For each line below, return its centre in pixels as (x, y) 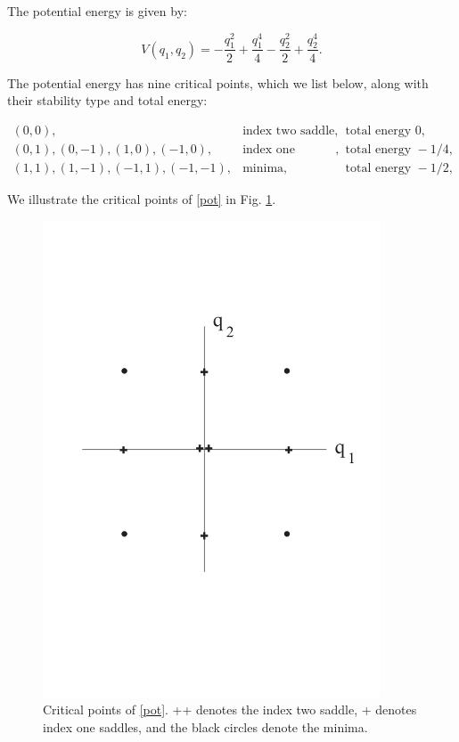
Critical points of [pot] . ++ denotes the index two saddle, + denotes (230, 709)
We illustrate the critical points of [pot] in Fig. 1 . (142, 198)
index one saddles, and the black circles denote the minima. (205, 726)
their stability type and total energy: (107, 100)
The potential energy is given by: (97, 11)
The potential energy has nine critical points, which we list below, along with (218, 82)
